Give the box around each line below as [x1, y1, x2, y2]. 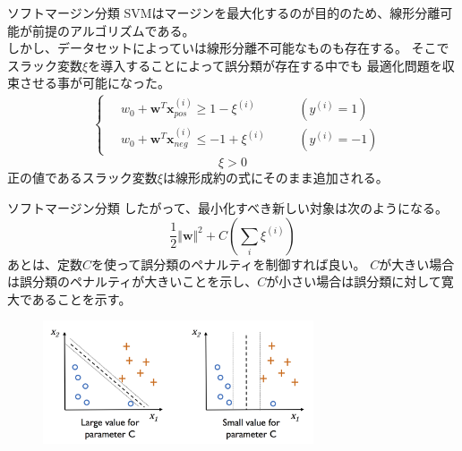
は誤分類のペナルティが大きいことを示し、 [7, 272, 258, 291]
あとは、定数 [7, 254, 82, 273]
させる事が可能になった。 [19, 73, 170, 92]
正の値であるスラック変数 [7, 168, 158, 187]
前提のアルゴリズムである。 [31, 21, 195, 39]
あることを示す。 [31, 289, 132, 308]
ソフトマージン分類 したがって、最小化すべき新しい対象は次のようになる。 [7, 198, 449, 217]
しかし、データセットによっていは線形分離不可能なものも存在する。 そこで [7, 38, 449, 57]
